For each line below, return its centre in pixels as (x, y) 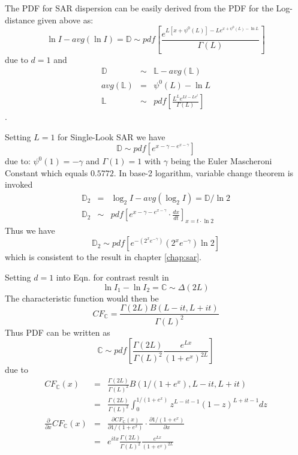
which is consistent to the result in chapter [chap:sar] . (103, 257)
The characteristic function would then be (82, 298)
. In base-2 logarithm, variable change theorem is (204, 172)
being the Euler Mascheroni (221, 161)
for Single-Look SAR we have (112, 136)
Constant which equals (46, 172)
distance (20, 19)
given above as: (65, 19)
